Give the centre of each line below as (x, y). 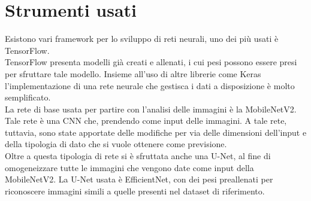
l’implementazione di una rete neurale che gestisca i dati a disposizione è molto (150, 85)
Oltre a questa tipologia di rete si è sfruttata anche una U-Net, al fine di (138, 156)
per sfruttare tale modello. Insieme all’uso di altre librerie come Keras (133, 73)
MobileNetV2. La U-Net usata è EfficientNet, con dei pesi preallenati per (139, 179)
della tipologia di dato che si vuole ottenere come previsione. (116, 144)
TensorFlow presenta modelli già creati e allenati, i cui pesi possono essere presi (151, 62)
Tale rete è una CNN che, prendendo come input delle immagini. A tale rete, (146, 121)
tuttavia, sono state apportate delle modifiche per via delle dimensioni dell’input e (156, 132)
